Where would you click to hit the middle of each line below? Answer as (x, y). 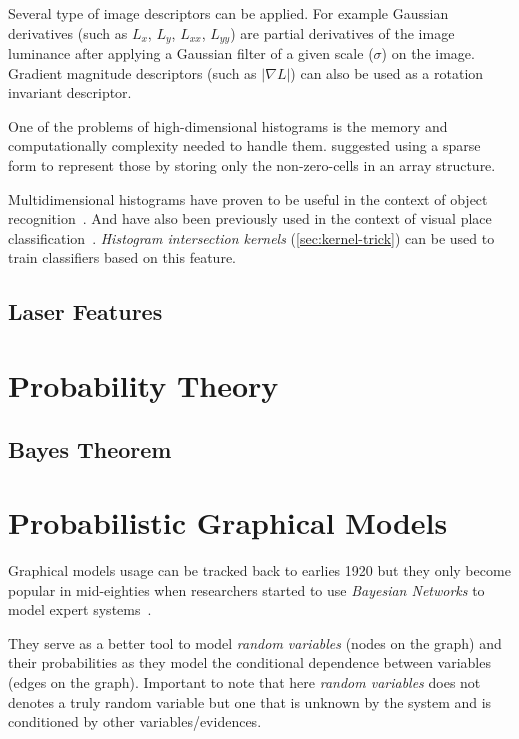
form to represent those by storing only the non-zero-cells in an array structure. (252, 165)
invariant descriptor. (70, 92)
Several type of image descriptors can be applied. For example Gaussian (228, 13)
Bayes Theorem (90, 448)
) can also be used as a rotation (387, 72)
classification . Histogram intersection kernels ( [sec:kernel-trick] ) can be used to (251, 237)
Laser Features (85, 311)
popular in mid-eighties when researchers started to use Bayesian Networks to (246, 589)
